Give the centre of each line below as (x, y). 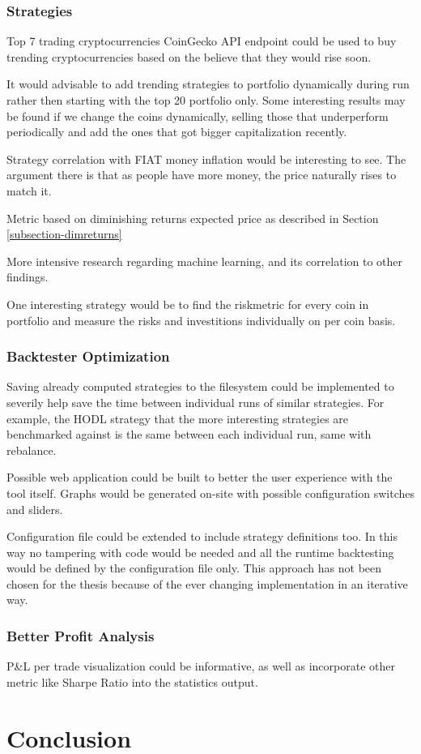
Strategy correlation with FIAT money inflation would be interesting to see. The (206, 159)
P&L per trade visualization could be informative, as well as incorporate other (201, 666)
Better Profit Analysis (81, 635)
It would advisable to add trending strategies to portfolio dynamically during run (208, 84)
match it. (29, 190)
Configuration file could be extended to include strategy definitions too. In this (202, 536)
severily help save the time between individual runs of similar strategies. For (196, 402)
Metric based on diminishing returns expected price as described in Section (193, 218)
